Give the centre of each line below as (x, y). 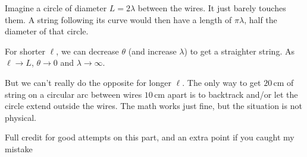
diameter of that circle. (47, 31)
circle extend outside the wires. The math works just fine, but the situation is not (153, 106)
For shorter (25, 51)
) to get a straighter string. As (239, 51)
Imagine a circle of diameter (56, 8)
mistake (19, 148)
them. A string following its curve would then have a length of (118, 19)
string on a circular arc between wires (73, 94)
